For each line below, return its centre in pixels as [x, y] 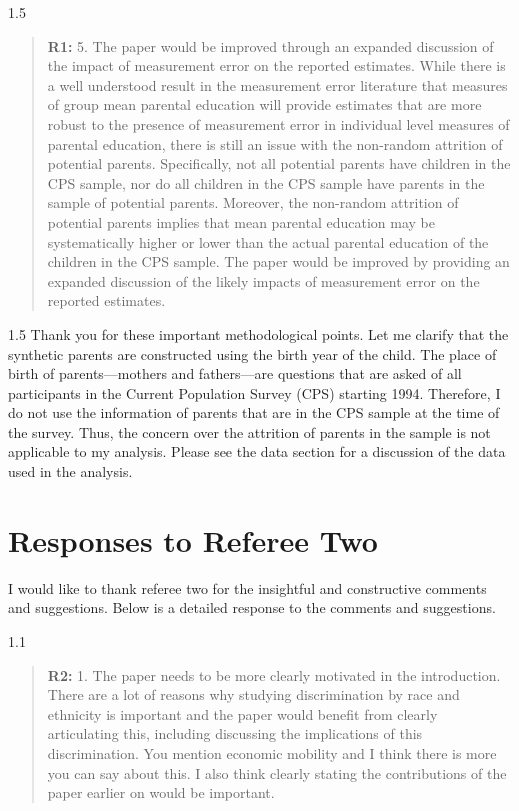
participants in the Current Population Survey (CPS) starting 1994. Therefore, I [254, 392]
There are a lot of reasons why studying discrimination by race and [253, 694]
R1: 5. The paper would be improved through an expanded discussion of [270, 45]
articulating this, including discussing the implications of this [235, 733]
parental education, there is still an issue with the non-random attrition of [275, 143]
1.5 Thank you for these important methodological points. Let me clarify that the [258, 333]
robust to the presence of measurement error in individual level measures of [278, 123]
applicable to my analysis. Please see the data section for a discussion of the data [257, 451]
